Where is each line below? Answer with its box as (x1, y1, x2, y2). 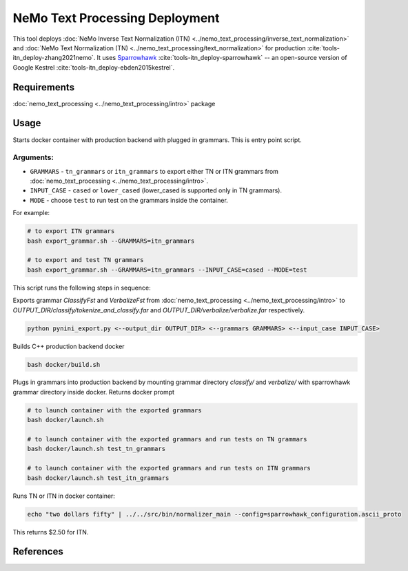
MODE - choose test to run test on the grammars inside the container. (30, 196, 229, 204)
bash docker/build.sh (27, 361, 101, 368)
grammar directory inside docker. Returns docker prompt (12, 388, 175, 396)
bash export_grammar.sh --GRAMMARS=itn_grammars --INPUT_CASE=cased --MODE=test (27, 266, 307, 274)
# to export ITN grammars (27, 228, 115, 235)
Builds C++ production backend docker (12, 342, 125, 350)
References (12, 545, 63, 558)
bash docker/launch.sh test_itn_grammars (27, 474, 170, 482)
